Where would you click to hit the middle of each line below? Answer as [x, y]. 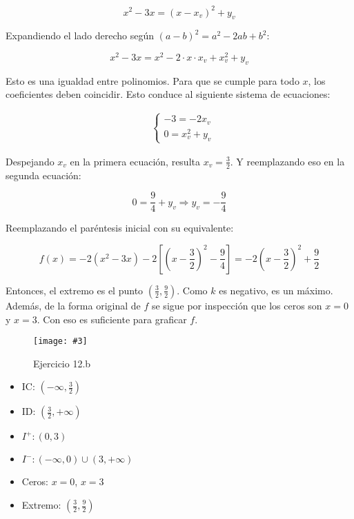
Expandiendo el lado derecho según [80, 35]
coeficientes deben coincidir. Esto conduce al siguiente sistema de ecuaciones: [168, 94]
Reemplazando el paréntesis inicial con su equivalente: [120, 228]
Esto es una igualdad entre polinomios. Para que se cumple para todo [153, 80]
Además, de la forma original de [73, 305]
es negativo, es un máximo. [276, 290]
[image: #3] [60, 342]
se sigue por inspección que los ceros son [237, 305]
